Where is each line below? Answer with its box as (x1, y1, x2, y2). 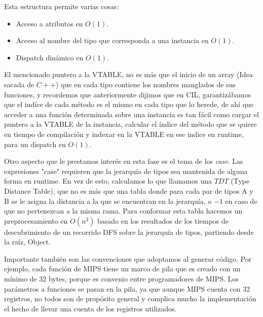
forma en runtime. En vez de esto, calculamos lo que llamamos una (4, 175, 212, 186)
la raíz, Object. (4, 236, 51, 247)
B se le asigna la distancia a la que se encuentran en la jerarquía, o (4, 195, 212, 206)
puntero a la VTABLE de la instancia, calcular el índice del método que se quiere (4, 119, 257, 129)
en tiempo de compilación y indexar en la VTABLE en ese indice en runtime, (4, 128, 244, 139)
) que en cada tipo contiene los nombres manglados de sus (55, 79, 236, 89)
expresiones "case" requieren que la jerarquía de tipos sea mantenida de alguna (4, 165, 248, 176)
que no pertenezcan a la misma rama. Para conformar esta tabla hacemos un (4, 205, 243, 216)
